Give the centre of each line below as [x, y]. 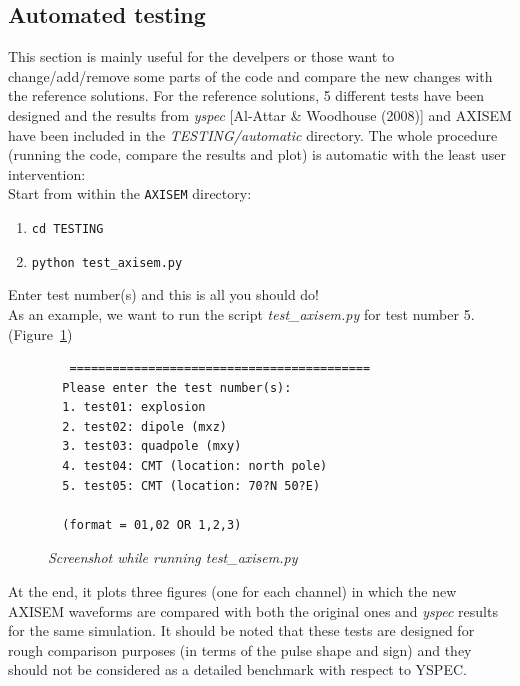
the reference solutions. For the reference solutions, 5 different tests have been [246, 95]
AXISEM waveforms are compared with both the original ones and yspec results [253, 610]
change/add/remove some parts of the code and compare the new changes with [250, 75]
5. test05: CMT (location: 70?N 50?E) [191, 485]
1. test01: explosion [134, 407]
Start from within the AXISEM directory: [130, 193]
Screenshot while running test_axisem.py [173, 557]
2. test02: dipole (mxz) [144, 426]
